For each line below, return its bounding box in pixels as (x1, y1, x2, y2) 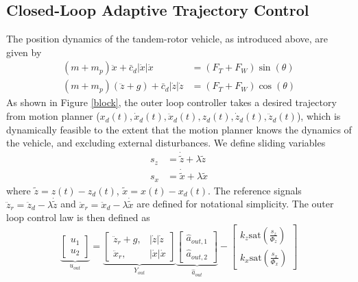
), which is (296, 109, 341, 123)
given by (6, 44, 42, 59)
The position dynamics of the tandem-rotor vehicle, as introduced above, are (6, 31, 328, 46)
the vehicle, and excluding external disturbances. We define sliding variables (6, 136, 326, 150)
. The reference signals (208, 183, 302, 197)
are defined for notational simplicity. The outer (136, 196, 334, 211)
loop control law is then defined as (6, 210, 150, 225)
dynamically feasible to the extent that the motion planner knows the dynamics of (6, 122, 352, 136)
